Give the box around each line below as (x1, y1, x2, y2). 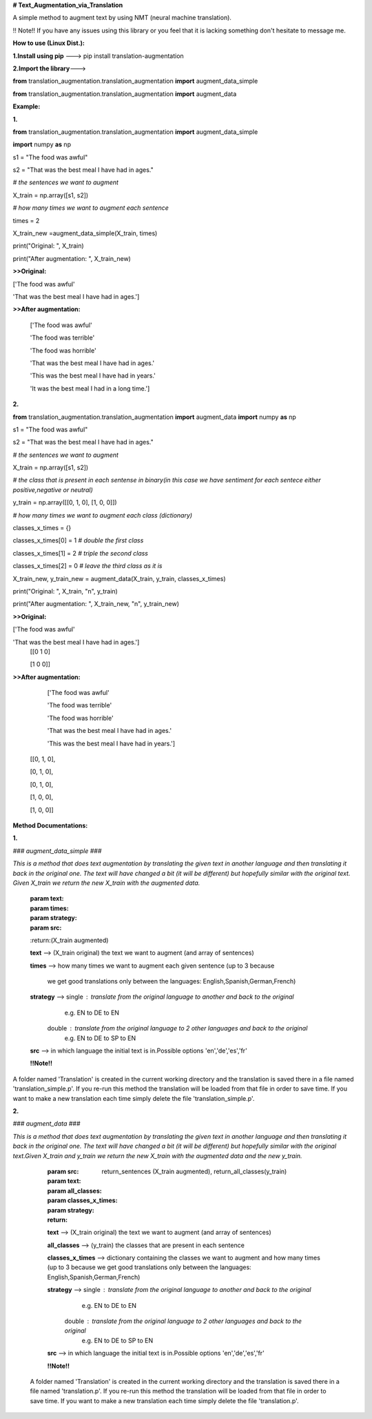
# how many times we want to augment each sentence (12, 204, 169, 212)
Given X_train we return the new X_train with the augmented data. (12, 879, 200, 887)
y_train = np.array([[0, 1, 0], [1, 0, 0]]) (12, 498, 117, 507)
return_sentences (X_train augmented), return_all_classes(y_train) (101, 1167, 287, 1175)
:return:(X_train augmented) (30, 936, 109, 944)
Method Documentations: (12, 821, 88, 830)
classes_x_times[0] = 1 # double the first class (12, 536, 144, 545)
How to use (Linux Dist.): (12, 39, 85, 48)
